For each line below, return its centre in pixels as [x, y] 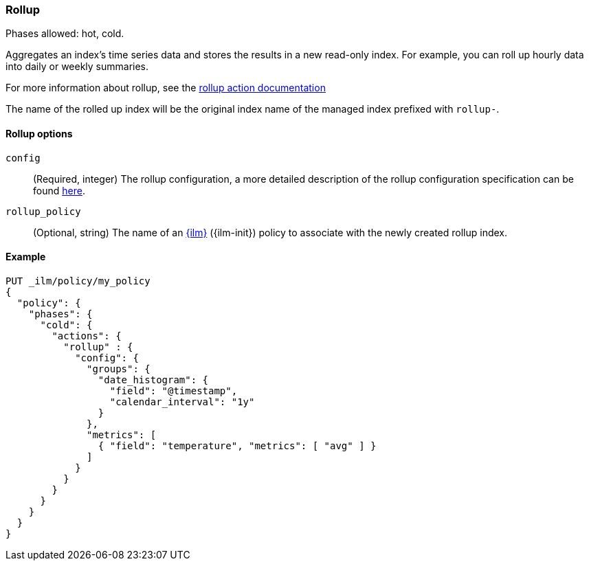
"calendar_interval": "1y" [182, 401]
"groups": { [119, 369]
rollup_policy [43, 211]
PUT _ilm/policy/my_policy [78, 281]
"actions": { [87, 336]
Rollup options [39, 133]
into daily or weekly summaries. [77, 67]
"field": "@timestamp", [174, 390]
